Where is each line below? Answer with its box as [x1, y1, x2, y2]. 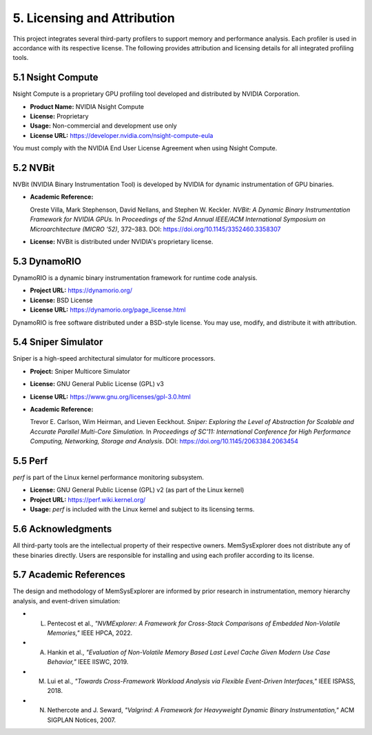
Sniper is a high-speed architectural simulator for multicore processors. [12, 354, 216, 363]
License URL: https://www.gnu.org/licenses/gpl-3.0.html [30, 392, 191, 401]
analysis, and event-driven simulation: [12, 596, 121, 605]
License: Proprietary [30, 112, 89, 121]
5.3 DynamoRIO [12, 255, 82, 267]
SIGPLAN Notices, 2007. [47, 716, 116, 724]
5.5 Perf [12, 455, 48, 467]
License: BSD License [30, 296, 93, 304]
